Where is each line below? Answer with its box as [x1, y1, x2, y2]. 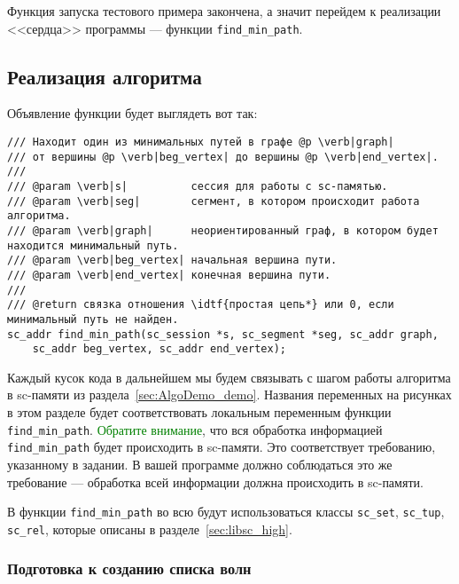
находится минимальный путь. [7, 239, 179, 252]
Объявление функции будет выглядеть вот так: [7, 104, 258, 122]
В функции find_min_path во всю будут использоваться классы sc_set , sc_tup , [7, 502, 445, 521]
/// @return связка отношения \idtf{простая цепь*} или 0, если [7, 298, 394, 312]
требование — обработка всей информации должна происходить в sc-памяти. [7, 472, 424, 491]
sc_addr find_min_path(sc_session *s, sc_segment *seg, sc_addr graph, [7, 328, 439, 341]
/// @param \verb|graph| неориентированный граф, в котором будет [7, 224, 439, 237]
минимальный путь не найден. [7, 312, 179, 326]
